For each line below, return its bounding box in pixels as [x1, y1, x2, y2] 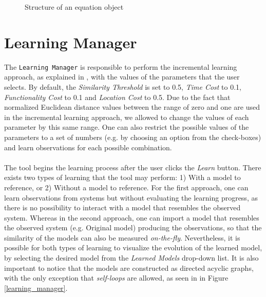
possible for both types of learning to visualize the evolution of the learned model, [4, 242, 262, 253]
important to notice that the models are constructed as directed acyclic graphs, [4, 262, 254, 273]
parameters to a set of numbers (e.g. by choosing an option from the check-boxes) [4, 131, 261, 142]
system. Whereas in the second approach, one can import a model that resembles [4, 212, 259, 223]
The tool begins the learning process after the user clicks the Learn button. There [4, 162, 261, 172]
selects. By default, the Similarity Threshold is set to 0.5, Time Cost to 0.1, [4, 81, 242, 92]
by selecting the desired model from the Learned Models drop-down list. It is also [4, 252, 259, 263]
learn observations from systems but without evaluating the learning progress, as [4, 192, 258, 203]
